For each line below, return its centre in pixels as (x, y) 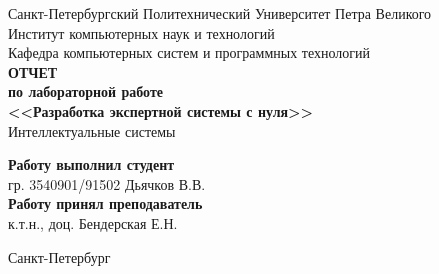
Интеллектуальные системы (92, 130)
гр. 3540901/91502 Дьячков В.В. (107, 183)
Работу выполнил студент (91, 164)
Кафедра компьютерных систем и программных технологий (189, 52)
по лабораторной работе (86, 91)
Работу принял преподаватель (105, 203)
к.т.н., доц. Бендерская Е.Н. (93, 222)
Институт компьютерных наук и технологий (141, 32)
